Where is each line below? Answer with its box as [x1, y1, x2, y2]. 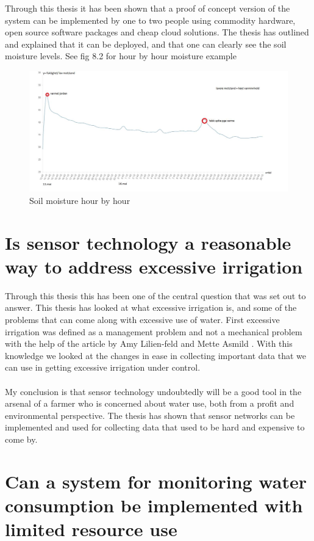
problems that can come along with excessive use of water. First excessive [5, 313, 280, 325]
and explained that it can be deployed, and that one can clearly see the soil [5, 37, 287, 50]
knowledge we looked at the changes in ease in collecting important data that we [5, 349, 307, 361]
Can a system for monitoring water [5, 468, 307, 493]
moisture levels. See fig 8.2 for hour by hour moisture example [5, 49, 237, 62]
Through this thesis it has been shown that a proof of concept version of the [5, 2, 290, 14]
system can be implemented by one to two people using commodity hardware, [5, 13, 296, 26]
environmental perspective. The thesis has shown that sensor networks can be [5, 408, 295, 421]
